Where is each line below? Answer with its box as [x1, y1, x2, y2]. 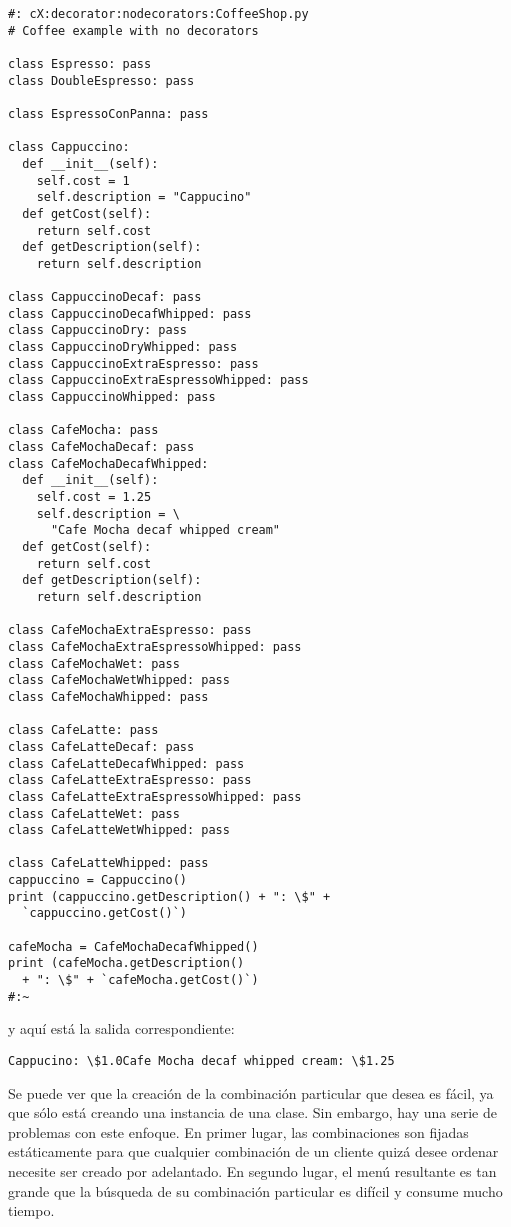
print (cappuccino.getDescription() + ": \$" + [8, 889, 331, 904]
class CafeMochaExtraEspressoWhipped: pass [8, 639, 302, 654]
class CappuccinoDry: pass [8, 323, 187, 338]
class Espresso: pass [8, 56, 152, 71]
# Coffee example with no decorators [8, 23, 259, 38]
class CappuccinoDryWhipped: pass [8, 340, 238, 355]
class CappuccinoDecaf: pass [8, 290, 202, 305]
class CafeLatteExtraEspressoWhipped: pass [8, 789, 302, 804]
